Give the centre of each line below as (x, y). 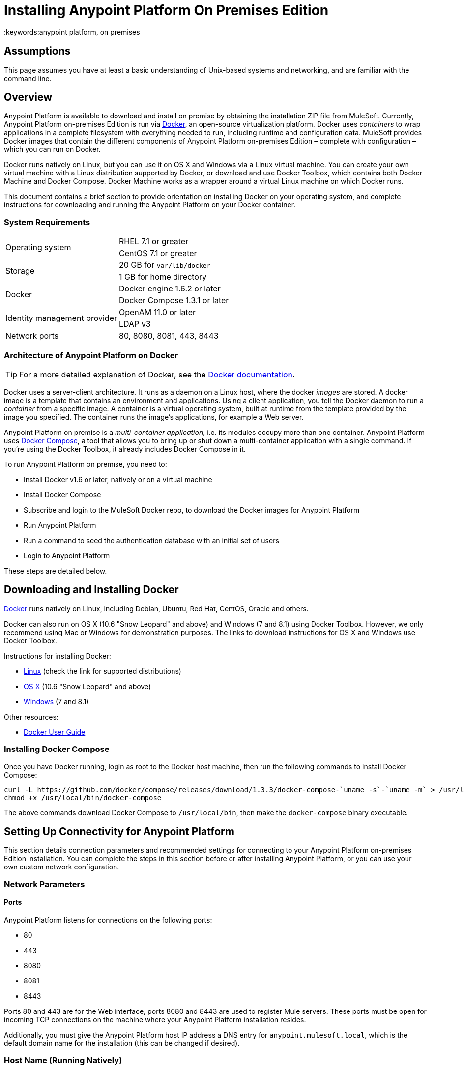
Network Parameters (44, 884)
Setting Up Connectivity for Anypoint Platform (119, 831)
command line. (28, 78)
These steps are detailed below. (56, 571)
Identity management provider (61, 318)
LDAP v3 (135, 324)
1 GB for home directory (163, 277)
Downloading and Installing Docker (91, 590)
